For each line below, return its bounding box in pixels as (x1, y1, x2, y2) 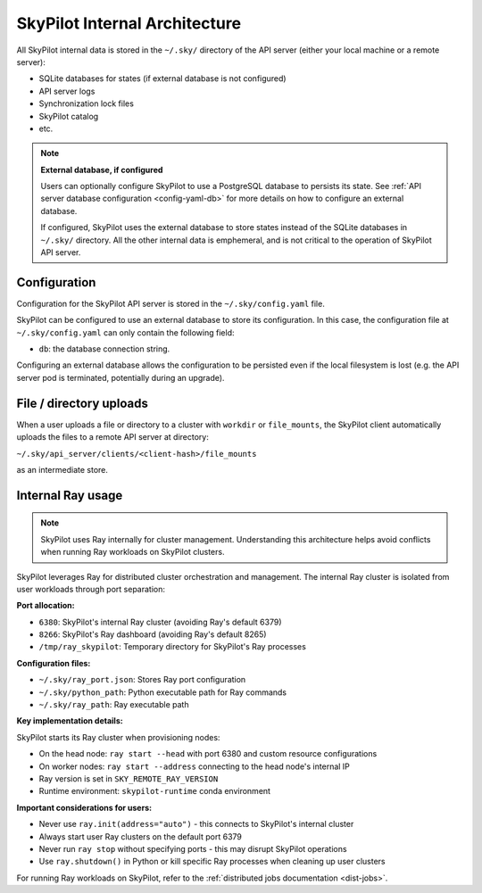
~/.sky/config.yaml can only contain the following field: (16, 327, 235, 338)
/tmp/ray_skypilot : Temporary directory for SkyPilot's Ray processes (38, 641, 307, 652)
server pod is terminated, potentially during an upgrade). (16, 372, 225, 383)
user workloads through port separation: (16, 583, 165, 594)
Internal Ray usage (16, 487, 123, 503)
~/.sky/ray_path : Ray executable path (38, 699, 189, 710)
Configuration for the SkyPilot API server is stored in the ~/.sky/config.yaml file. (16, 298, 325, 309)
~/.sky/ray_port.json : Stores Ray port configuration (38, 674, 246, 685)
